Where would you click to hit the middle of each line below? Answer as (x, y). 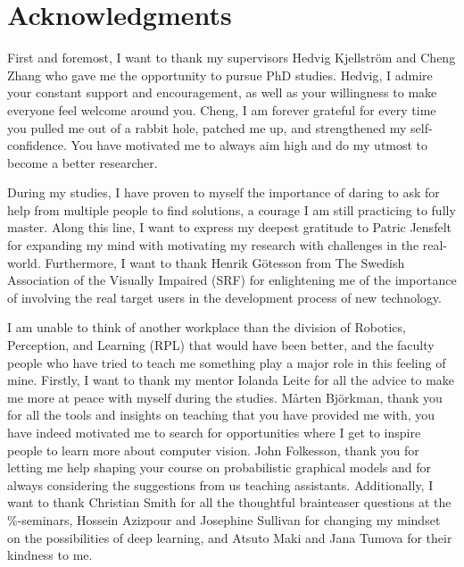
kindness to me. (50, 555)
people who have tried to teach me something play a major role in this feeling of (227, 362)
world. (24, 262)
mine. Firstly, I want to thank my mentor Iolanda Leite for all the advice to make (231, 380)
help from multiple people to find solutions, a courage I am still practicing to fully (232, 209)
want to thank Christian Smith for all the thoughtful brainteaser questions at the (229, 502)
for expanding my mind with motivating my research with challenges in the (213, 245)
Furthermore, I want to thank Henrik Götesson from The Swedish (225, 262)
